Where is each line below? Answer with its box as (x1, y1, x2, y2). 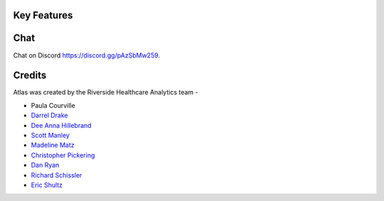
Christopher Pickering (31, 151, 95, 159)
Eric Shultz (31, 180, 63, 189)
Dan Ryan (31, 161, 60, 170)
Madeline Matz (31, 141, 75, 149)
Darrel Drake (31, 111, 68, 120)
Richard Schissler (31, 170, 82, 179)
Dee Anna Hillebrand (31, 121, 92, 129)
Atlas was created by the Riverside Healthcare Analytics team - (13, 88, 198, 97)
